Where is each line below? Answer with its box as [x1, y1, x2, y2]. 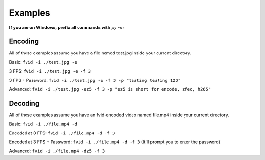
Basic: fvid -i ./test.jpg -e [9, 59, 77, 65]
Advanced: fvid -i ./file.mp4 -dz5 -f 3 [9, 148, 105, 154]
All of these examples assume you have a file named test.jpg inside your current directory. [9, 50, 191, 56]
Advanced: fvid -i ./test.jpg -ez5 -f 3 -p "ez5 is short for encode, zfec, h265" [9, 86, 211, 92]
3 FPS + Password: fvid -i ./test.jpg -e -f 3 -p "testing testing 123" [9, 77, 181, 83]
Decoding [9, 99, 40, 107]
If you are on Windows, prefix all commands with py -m [9, 25, 124, 30]
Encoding [9, 37, 39, 46]
